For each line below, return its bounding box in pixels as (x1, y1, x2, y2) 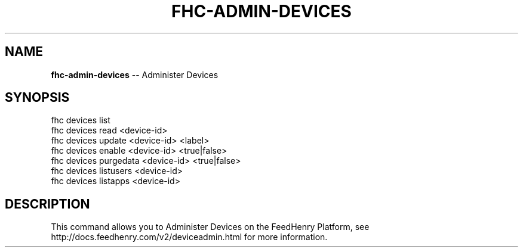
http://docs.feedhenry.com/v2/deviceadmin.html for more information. (51, 232, 328, 242)
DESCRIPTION (5, 196, 90, 211)
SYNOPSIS (5, 90, 70, 105)
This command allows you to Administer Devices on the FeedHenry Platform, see (51, 222, 370, 232)
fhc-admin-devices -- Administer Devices (51, 69, 219, 80)
